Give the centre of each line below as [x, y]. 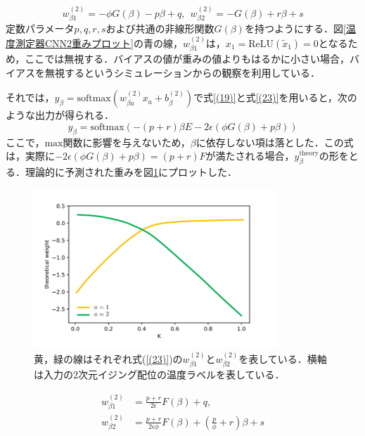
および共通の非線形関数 [160, 28]
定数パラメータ [40, 28]
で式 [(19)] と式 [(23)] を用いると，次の [275, 97]
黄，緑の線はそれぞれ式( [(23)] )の [108, 358]
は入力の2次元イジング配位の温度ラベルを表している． [159, 374]
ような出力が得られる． [60, 115]
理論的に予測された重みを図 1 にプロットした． [131, 172]
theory [309, 153]
